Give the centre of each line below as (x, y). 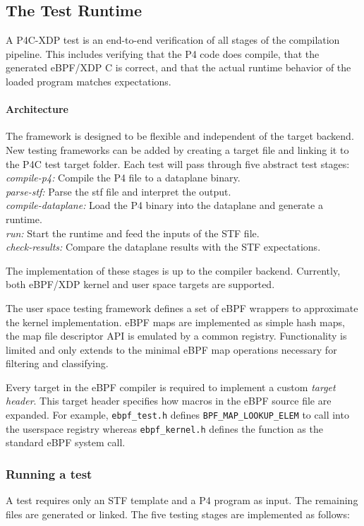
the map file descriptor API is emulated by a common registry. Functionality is (176, 336)
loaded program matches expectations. (89, 81)
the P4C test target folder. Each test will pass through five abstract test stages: (178, 163)
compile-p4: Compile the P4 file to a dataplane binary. (123, 178)
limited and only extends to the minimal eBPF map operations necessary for (171, 349)
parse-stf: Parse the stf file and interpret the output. (119, 191)
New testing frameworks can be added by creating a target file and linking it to (177, 149)
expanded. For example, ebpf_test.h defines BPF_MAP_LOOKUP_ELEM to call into (177, 415)
